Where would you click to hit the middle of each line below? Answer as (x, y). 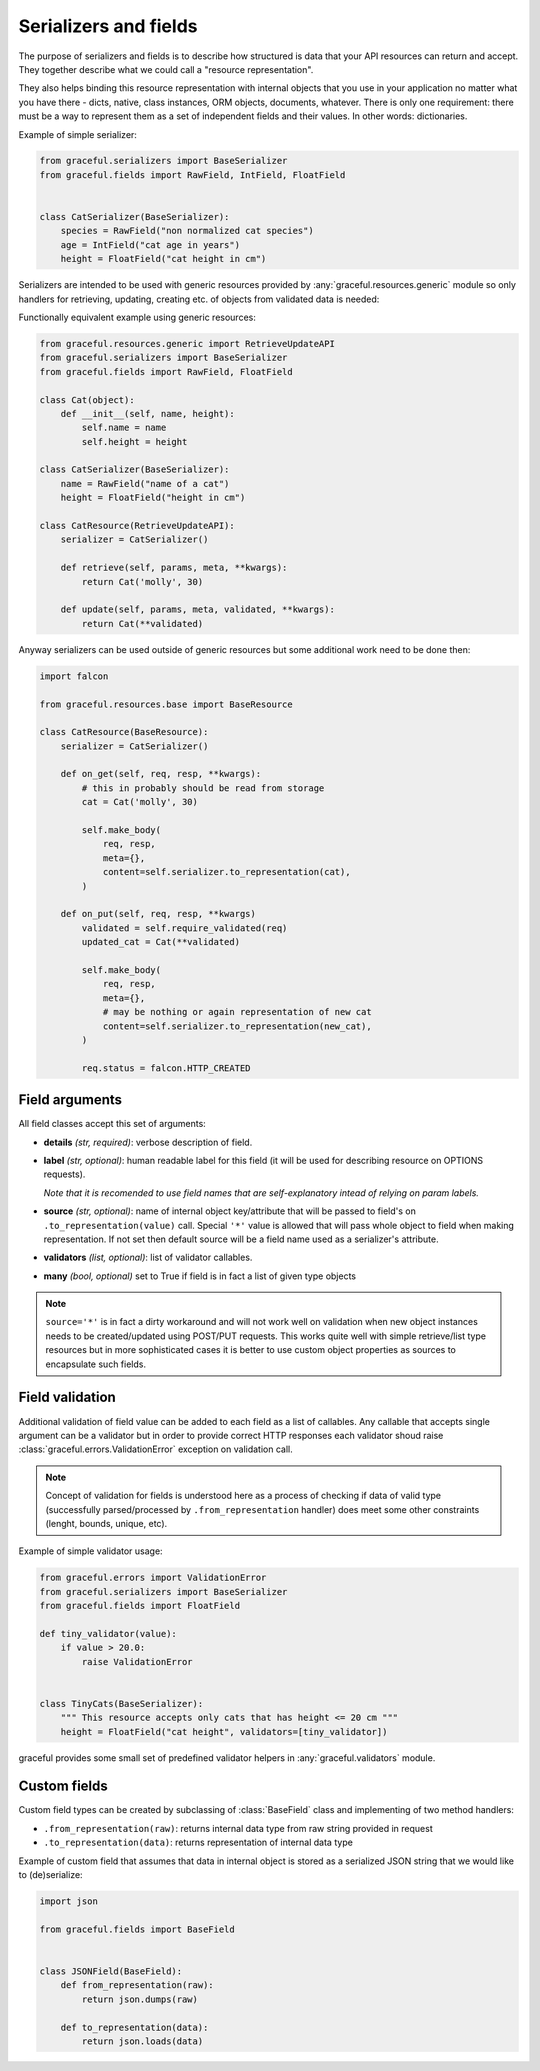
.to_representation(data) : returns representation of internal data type (198, 1842)
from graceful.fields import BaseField (137, 1929)
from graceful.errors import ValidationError (153, 1578)
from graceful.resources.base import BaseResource (166, 704)
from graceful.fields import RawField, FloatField (166, 371)
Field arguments (70, 1100)
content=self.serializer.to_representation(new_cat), (237, 1026)
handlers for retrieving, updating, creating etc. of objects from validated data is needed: (199, 299)
